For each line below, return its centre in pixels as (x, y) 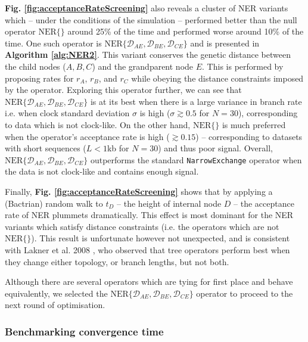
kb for (118, 148)
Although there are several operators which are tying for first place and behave (149, 282)
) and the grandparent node (143, 66)
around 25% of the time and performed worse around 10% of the (186, 31)
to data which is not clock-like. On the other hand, (98, 124)
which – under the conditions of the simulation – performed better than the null (151, 19)
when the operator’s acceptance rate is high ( (87, 136)
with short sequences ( (46, 148)
